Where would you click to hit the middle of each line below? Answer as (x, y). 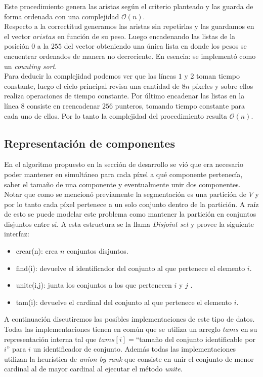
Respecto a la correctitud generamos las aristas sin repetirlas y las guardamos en (129, 26)
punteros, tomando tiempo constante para (180, 105)
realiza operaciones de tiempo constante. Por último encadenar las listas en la (124, 96)
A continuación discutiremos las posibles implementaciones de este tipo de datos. (129, 319)
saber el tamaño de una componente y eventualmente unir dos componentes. (122, 184)
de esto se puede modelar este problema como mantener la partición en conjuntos (130, 214)
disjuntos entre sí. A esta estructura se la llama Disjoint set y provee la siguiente (129, 224)
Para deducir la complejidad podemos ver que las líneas (90, 76)
